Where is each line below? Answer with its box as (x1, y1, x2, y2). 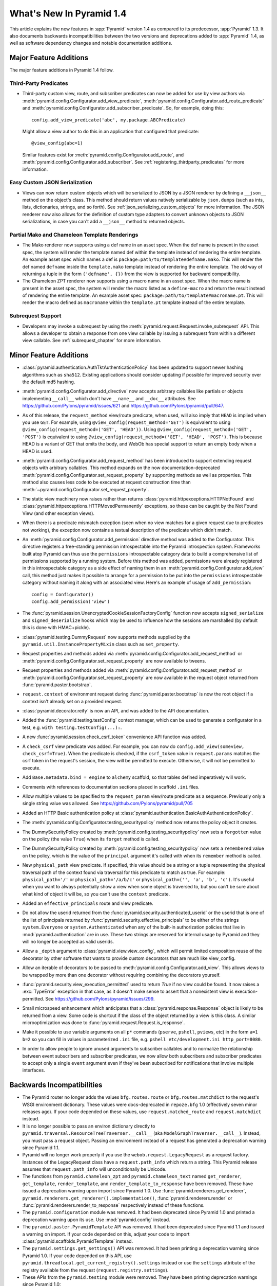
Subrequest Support (9, 312, 62, 319)
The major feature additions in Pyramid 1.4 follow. (9, 67, 114, 73)
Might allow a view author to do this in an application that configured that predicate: (22, 128, 200, 134)
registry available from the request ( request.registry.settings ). (22, 1267, 169, 1273)
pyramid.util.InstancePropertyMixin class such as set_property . (22, 641, 180, 647)
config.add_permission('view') (31, 599, 110, 604)
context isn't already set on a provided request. (22, 698, 123, 704)
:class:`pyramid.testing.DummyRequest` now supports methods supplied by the (22, 634, 191, 640)
